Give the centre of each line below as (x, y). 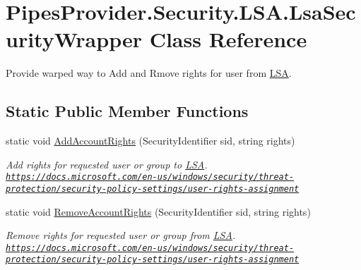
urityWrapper (74, 39)
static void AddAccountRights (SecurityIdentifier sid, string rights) (150, 141)
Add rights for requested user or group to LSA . (107, 164)
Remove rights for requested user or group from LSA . (121, 235)
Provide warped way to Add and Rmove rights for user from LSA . (149, 73)
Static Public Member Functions (127, 111)
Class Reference (228, 39)
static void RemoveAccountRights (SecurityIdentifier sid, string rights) (158, 211)
